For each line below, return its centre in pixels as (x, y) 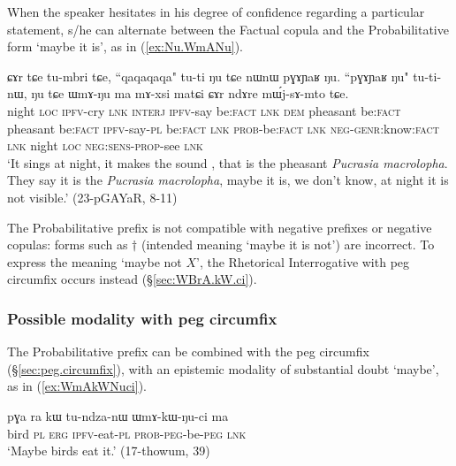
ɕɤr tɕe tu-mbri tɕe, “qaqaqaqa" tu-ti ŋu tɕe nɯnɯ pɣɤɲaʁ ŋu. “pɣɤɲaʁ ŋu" (208, 76)
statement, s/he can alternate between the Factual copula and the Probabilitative (228, 29)
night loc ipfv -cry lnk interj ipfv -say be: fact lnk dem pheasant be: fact (204, 110)
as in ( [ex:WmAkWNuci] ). (77, 386)
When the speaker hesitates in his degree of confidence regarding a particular (216, 11)
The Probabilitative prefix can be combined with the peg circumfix (188, 351)
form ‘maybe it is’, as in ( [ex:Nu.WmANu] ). (125, 46)
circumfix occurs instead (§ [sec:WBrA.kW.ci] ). (132, 279)
